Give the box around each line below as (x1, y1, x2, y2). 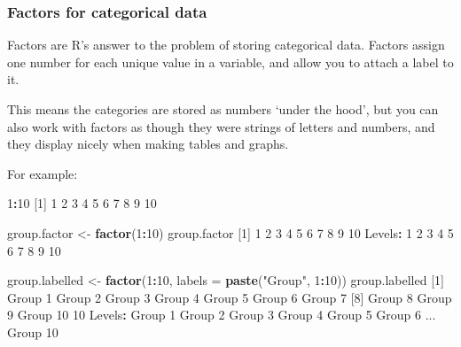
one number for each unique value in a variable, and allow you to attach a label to (7, 52, 454, 71)
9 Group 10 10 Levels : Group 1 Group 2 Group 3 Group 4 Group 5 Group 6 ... (7, 305, 436, 324)
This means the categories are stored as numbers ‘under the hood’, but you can (7, 100, 439, 118)
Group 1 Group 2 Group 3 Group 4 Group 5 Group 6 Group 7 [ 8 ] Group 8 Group (7, 288, 452, 306)
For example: (7, 164, 78, 182)
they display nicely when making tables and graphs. (7, 135, 289, 153)
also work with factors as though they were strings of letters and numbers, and (7, 117, 435, 135)
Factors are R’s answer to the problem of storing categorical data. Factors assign (7, 35, 445, 54)
